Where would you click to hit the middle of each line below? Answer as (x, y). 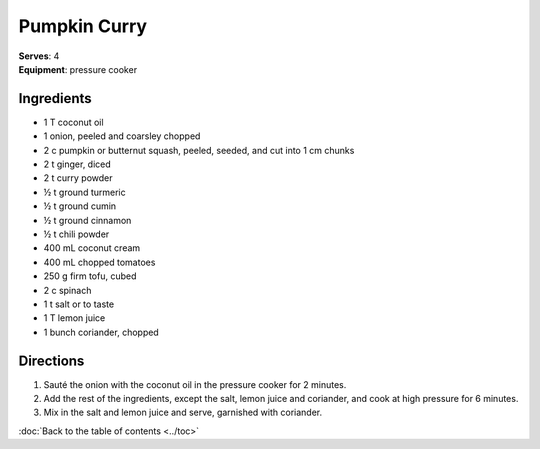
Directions (51, 360)
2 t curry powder (78, 178)
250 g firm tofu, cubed (90, 276)
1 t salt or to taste (79, 304)
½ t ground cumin (80, 206)
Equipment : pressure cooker (78, 69)
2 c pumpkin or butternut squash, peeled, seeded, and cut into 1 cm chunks (199, 150)
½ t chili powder (76, 234)
